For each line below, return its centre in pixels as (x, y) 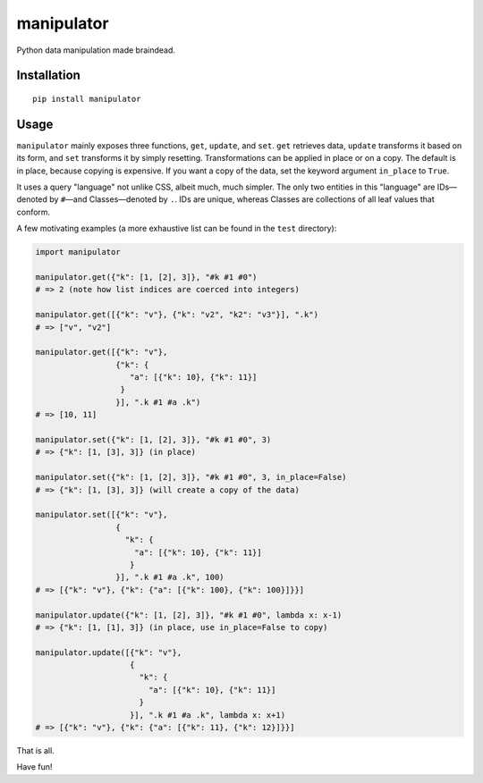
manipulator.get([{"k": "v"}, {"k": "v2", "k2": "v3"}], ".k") (177, 315)
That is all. (36, 751)
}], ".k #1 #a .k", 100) (169, 577)
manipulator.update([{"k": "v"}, (109, 652)
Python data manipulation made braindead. (96, 50)
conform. (34, 212)
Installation (48, 76)
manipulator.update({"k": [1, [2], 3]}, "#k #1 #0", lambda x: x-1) (189, 615)
